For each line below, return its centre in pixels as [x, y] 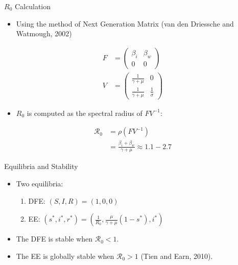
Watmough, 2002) [44, 33]
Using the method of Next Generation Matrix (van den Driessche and [125, 23]
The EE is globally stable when [65, 256]
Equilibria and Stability [41, 166]
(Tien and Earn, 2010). [177, 256]
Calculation [33, 6]
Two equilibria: [40, 183]
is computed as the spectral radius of [85, 113]
